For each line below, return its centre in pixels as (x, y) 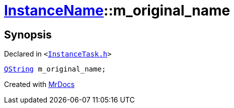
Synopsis (28, 34)
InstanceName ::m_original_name (117, 10)
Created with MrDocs (40, 84)
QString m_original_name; (55, 69)
